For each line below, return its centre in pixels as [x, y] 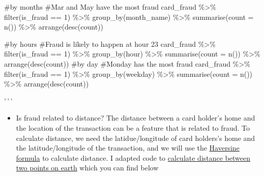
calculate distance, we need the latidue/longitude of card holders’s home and [136, 138]
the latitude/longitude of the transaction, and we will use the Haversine [128, 148]
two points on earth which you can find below [87, 168]
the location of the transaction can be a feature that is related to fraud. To [133, 127]
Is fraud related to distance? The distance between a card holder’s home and [136, 118]
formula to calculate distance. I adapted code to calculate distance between [133, 157]
